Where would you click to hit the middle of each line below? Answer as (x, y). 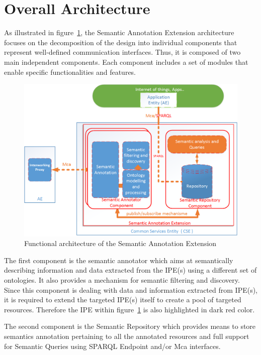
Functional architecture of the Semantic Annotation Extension (120, 243)
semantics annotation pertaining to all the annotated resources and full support (127, 336)
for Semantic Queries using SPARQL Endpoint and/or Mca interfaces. (112, 346)
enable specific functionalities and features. (70, 72)
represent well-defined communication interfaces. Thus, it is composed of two (122, 52)
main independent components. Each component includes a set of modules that (126, 62)
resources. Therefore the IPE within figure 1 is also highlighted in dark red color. (129, 309)
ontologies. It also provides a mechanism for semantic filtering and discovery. (122, 279)
